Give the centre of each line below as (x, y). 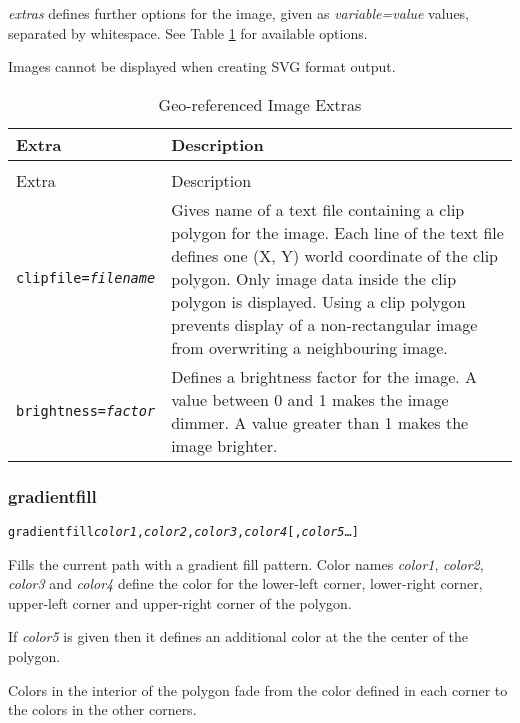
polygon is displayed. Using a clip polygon (318, 301)
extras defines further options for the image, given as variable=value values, (239, 13)
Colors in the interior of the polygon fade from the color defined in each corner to (258, 689)
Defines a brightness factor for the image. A (324, 376)
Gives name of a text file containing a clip (318, 209)
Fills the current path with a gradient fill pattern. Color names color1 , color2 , (246, 563)
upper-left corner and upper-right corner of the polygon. (180, 602)
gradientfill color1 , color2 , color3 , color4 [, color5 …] (183, 532)
